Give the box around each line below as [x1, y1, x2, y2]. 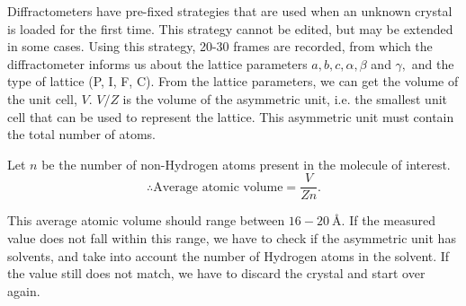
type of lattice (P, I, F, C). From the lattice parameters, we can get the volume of [7, 72, 459, 91]
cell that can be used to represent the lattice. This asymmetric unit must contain [7, 107, 454, 126]
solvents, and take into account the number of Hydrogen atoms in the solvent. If [7, 246, 450, 265]
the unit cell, [7, 89, 77, 108]
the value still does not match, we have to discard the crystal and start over [7, 264, 426, 283]
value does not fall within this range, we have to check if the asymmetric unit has [7, 229, 456, 247]
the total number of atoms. [7, 125, 157, 144]
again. [7, 281, 40, 300]
